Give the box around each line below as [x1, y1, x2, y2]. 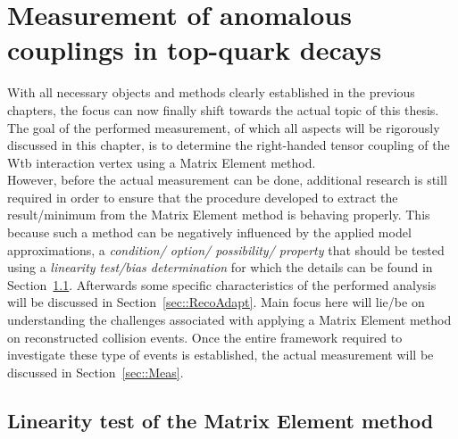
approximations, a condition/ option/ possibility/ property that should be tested [7, 240, 445, 259]
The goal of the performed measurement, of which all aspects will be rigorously [7, 118, 440, 137]
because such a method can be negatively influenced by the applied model [7, 223, 412, 242]
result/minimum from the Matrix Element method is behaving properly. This [7, 205, 430, 224]
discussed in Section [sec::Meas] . [7, 362, 184, 381]
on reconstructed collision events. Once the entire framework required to [7, 327, 403, 346]
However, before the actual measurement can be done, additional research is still [7, 170, 447, 189]
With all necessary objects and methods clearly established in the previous [7, 83, 415, 102]
